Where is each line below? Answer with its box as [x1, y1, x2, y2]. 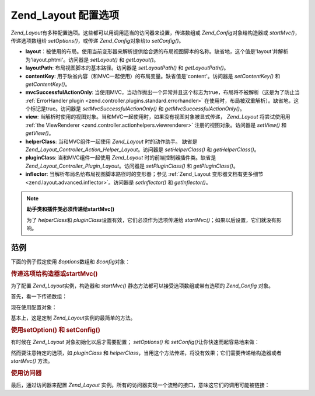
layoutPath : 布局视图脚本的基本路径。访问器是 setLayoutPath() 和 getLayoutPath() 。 [25, 64, 229, 71]
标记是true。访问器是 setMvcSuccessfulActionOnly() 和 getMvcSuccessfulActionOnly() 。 [30, 105, 245, 112]
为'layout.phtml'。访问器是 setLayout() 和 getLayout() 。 [25, 56, 159, 63]
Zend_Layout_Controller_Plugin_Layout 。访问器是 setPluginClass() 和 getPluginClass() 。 [25, 162, 239, 169]
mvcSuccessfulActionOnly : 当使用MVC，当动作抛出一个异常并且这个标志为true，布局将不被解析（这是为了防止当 [25, 89, 300, 96]
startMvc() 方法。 [10, 357, 53, 364]
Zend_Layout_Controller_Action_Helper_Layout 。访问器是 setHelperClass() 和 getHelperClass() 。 [25, 146, 260, 153]
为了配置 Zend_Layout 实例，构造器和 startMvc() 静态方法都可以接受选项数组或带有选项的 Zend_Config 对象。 [10, 282, 274, 289]
